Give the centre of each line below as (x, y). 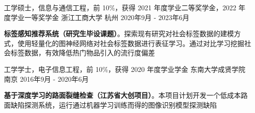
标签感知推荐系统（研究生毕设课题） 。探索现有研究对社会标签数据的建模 (119, 34)
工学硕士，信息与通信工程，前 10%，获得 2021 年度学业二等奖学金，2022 (120, 7)
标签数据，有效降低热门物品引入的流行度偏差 (83, 53)
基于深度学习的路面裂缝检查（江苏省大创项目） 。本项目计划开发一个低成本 (122, 95)
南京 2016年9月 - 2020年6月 (46, 79)
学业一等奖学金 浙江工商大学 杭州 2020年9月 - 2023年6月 (100, 17)
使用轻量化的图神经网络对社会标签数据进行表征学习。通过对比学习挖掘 (131, 43)
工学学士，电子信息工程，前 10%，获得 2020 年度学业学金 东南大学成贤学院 (125, 69)
